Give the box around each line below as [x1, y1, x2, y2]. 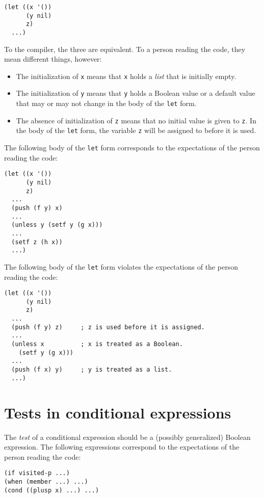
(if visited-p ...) [4, 469, 70, 477]
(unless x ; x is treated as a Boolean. [11, 340, 183, 348]
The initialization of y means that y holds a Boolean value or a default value [16, 88, 255, 98]
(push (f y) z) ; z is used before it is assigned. [11, 323, 205, 331]
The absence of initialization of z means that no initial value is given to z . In [16, 115, 256, 125]
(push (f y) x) [11, 204, 63, 212]
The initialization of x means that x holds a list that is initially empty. [16, 70, 236, 81]
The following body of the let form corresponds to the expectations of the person [4, 142, 260, 153]
